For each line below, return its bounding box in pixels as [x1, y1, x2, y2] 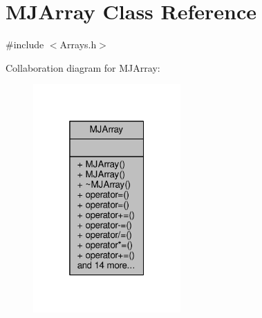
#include [6, 37, 44, 52]
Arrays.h [59, 37, 97, 52]
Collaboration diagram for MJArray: [6, 60, 160, 74]
